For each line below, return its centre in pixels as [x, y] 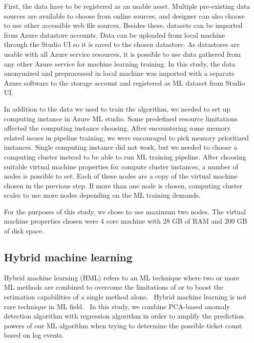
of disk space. [24, 231]
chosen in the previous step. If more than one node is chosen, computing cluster [123, 185]
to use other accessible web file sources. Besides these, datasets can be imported [123, 25]
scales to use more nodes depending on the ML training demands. [102, 195]
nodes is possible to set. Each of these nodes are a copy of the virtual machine [121, 176]
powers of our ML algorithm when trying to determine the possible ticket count [123, 325]
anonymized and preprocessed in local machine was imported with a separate [119, 73]
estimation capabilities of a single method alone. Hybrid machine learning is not [126, 297]
